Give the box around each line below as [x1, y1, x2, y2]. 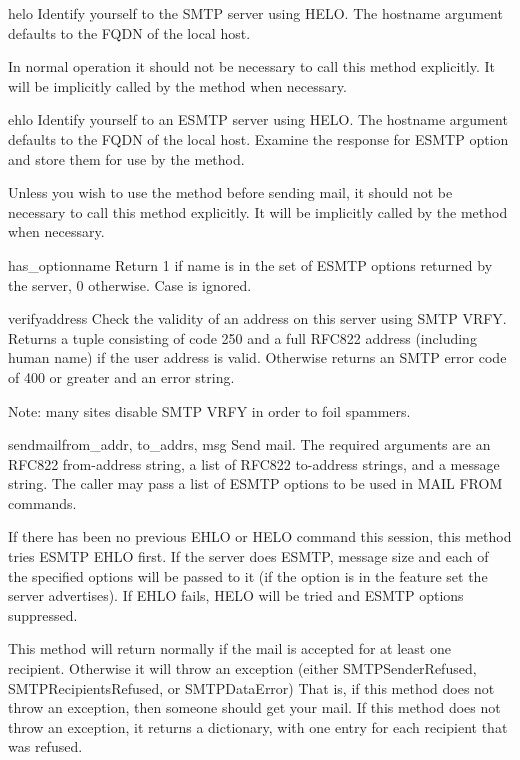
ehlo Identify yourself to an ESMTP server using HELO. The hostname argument [8, 109, 508, 130]
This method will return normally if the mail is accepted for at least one [8, 638, 451, 659]
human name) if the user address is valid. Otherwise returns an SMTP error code [8, 347, 507, 368]
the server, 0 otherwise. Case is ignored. [8, 274, 252, 295]
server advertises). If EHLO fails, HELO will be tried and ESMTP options [8, 585, 464, 606]
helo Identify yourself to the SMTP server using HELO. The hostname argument [8, 3, 503, 23]
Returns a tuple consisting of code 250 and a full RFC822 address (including [8, 327, 477, 348]
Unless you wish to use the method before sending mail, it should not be [8, 182, 453, 203]
